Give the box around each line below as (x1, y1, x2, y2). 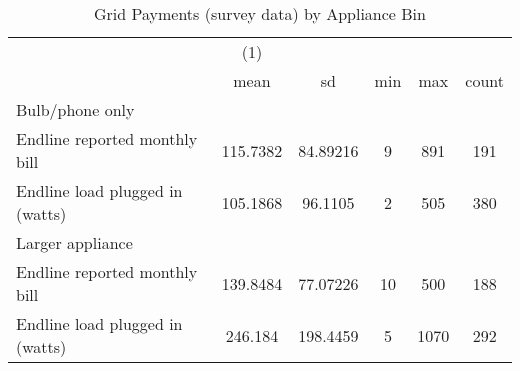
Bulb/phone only (16, 98, 135, 121)
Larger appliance (16, 231, 133, 254)
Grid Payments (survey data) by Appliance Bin (94, 2, 426, 25)
